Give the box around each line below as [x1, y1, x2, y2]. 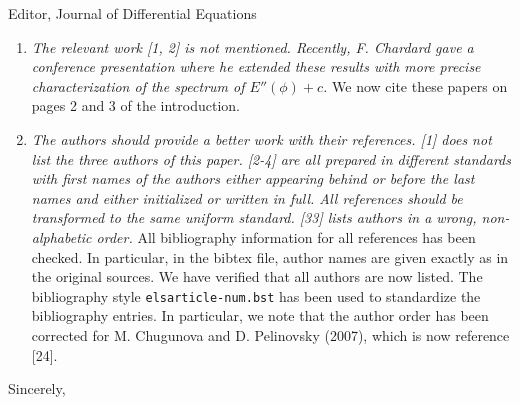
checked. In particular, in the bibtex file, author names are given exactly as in [31, 246, 509, 267]
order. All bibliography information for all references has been [96, 226, 476, 247]
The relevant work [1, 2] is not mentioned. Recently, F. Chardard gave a [31, 36, 474, 57]
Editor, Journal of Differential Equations [8, 3, 257, 23]
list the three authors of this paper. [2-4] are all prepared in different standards [31, 148, 511, 169]
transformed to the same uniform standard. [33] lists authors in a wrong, [31, 207, 477, 228]
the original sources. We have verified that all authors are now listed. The [31, 266, 483, 287]
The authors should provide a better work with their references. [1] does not [31, 128, 492, 149]
